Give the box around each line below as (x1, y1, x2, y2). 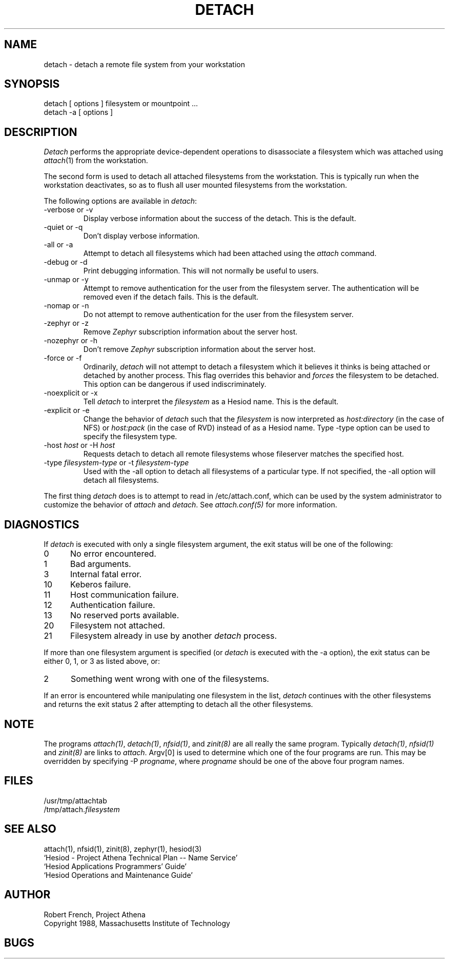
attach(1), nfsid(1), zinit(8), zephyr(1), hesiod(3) (44, 844, 202, 853)
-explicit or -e (44, 406, 90, 415)
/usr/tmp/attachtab (44, 796, 107, 805)
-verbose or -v (44, 205, 93, 214)
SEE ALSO (4, 822, 56, 836)
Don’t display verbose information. (83, 231, 200, 241)
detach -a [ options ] (44, 108, 113, 117)
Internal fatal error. (70, 569, 142, 580)
